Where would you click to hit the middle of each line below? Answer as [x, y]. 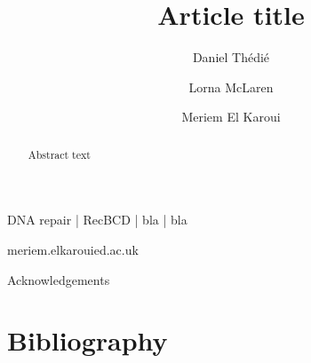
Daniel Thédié [231, 57]
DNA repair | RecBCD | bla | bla [97, 220]
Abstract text [59, 154]
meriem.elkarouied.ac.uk [73, 249]
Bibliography [88, 340]
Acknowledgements [59, 279]
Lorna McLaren [231, 87]
